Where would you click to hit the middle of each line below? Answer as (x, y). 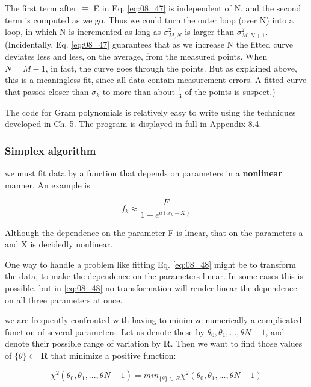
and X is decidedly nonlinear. (59, 244)
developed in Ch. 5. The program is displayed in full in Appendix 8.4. (133, 124)
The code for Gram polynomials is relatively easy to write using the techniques (150, 112)
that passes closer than (47, 91)
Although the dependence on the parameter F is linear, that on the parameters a (154, 232)
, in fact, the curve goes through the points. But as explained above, (171, 68)
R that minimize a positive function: (108, 355)
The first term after (41, 8)
